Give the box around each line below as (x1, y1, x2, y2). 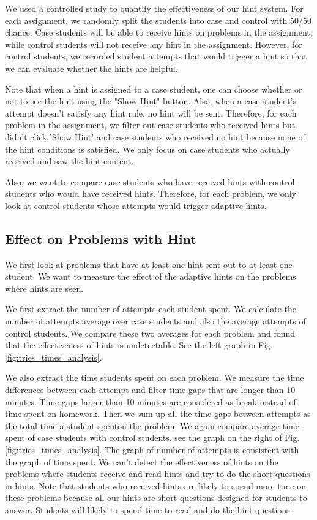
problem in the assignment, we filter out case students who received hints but (5, 118, 296, 131)
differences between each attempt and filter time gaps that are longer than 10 (5, 383, 296, 396)
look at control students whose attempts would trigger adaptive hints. (5, 199, 267, 212)
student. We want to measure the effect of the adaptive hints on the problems (5, 270, 296, 283)
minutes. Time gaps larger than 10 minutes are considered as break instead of (5, 395, 296, 408)
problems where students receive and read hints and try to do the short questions (5, 467, 310, 480)
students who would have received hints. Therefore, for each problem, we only (5, 187, 297, 200)
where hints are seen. (5, 281, 84, 294)
